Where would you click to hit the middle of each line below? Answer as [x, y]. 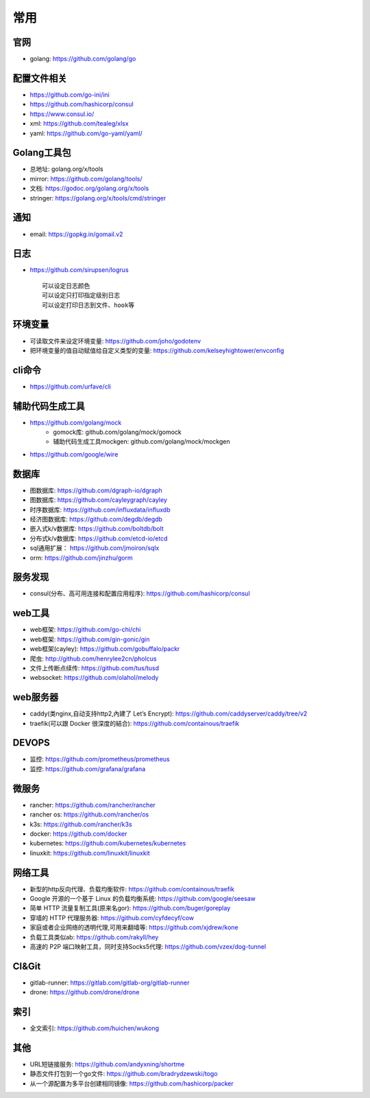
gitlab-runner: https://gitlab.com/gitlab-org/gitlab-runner [110, 983]
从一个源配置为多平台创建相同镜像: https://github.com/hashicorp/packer [132, 1083]
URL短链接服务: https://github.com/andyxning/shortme [107, 1064]
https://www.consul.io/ [62, 114]
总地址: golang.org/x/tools [66, 169]
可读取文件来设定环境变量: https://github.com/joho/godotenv [115, 341]
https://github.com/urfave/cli [70, 386]
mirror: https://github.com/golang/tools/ [86, 179]
